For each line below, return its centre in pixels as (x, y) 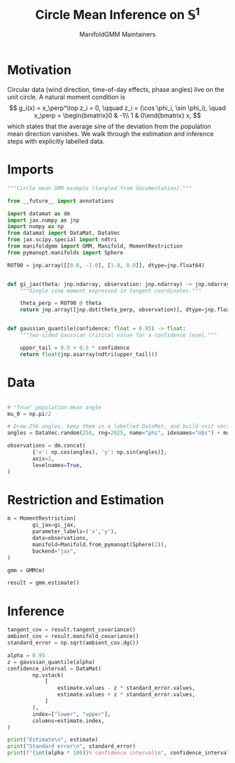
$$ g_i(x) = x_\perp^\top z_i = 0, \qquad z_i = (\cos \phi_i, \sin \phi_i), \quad (117, 108)
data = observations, (61, 538)
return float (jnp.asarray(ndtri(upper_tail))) (89, 354)
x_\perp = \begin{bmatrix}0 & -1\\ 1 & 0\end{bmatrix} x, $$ (117, 116)
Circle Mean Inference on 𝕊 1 (117, 14)
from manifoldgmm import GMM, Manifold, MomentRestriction (95, 246)
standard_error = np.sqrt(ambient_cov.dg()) (73, 643)
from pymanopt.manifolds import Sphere (65, 252)
